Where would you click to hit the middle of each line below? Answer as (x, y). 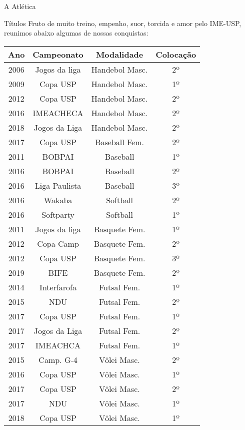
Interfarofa (58, 287)
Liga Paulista (58, 185)
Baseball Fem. (119, 142)
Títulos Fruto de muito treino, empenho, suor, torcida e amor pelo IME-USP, (123, 23)
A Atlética (20, 6)
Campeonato (58, 54)
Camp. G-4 (58, 359)
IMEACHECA (58, 113)
